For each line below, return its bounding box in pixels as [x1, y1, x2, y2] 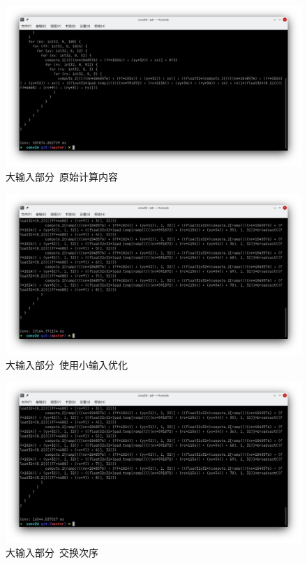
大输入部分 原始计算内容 [6, 169, 118, 184]
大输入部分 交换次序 [6, 545, 98, 560]
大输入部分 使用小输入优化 [6, 357, 128, 372]
